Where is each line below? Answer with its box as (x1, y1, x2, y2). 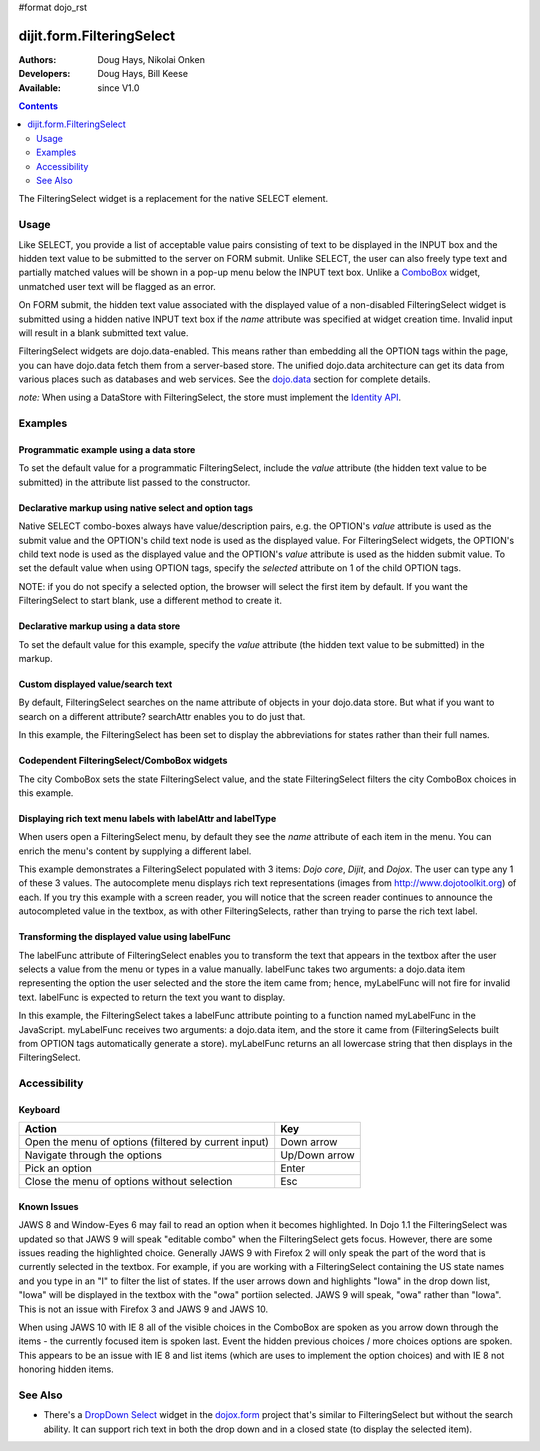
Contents (18, 100, 59, 112)
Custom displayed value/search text (18, 678, 173, 690)
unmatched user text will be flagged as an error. (18, 280, 217, 292)
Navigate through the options (24, 1148, 162, 1162)
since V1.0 (97, 81, 140, 94)
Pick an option (24, 1161, 92, 1175)
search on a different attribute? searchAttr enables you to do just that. (18, 710, 306, 722)
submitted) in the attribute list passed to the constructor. (18, 476, 251, 488)
